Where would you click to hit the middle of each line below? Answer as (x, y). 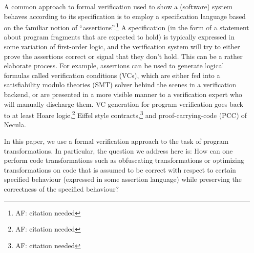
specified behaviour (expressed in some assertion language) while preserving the (123, 179)
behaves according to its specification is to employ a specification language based (125, 16)
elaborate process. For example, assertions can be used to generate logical (114, 66)
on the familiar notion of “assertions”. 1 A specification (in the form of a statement (127, 27)
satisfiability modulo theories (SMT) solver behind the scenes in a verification (120, 85)
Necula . (15, 125)
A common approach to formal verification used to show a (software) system (118, 6)
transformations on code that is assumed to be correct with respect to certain (120, 169)
